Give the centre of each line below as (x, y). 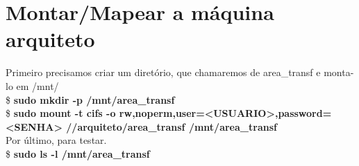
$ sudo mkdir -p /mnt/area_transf (90, 99)
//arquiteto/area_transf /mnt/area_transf (172, 126)
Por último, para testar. (56, 140)
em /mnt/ (37, 85)
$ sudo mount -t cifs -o (61, 113)
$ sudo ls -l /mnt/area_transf (78, 153)
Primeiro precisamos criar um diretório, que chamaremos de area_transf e (163, 72)
